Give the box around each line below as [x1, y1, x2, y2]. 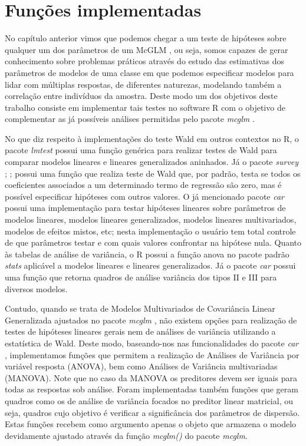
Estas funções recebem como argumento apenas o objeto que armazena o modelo [5, 418, 297, 430]
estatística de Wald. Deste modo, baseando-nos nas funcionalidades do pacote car [5, 336, 299, 349]
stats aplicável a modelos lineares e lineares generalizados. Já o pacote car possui [5, 259, 296, 272]
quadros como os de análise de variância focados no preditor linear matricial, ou [5, 394, 293, 407]
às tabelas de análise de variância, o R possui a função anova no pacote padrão [5, 247, 289, 260]
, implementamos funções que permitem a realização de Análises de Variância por [5, 348, 300, 361]
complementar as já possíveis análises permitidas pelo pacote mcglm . [5, 113, 255, 125]
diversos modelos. [5, 282, 68, 295]
